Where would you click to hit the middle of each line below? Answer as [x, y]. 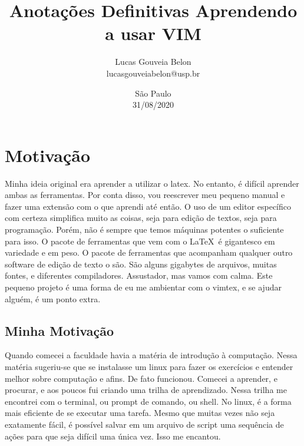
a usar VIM [153, 33]
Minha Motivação [60, 330]
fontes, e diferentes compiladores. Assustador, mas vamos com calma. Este [139, 275]
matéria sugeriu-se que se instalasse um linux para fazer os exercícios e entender [149, 366]
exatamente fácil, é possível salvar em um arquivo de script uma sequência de [144, 424]
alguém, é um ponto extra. [53, 298]
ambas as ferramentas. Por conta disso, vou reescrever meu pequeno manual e [145, 195]
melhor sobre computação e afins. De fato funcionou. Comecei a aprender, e [141, 378]
